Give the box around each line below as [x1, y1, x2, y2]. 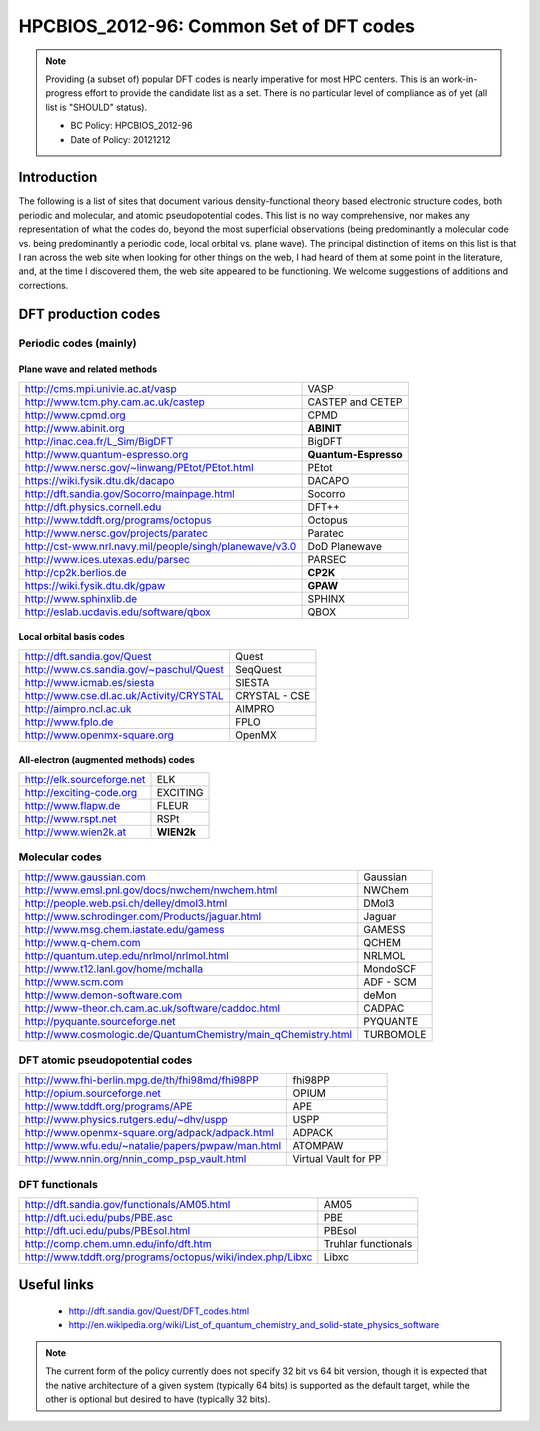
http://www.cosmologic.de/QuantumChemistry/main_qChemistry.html [24, 1028, 353, 1042]
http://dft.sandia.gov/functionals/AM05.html [24, 1197, 231, 1211]
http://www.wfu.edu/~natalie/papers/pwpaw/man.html [24, 1139, 282, 1153]
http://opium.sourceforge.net [24, 1086, 162, 1100]
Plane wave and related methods [18, 363, 158, 375]
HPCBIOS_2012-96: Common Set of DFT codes [18, 15, 415, 37]
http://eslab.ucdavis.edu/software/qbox [24, 605, 211, 619]
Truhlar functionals [323, 1236, 413, 1250]
